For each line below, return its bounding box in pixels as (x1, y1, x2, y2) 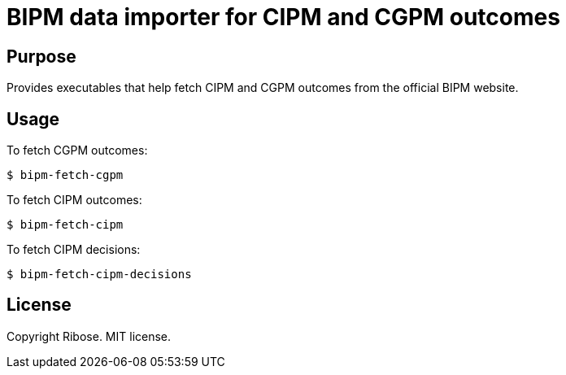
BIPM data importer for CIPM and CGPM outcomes (7, 3, 560, 31)
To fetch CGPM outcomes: (7, 143, 148, 158)
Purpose (7, 46, 76, 67)
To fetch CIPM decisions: (7, 242, 141, 257)
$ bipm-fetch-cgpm (7, 168, 124, 182)
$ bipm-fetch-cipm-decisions (7, 268, 192, 281)
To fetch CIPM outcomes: (7, 193, 142, 207)
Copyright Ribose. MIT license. (7, 329, 172, 343)
